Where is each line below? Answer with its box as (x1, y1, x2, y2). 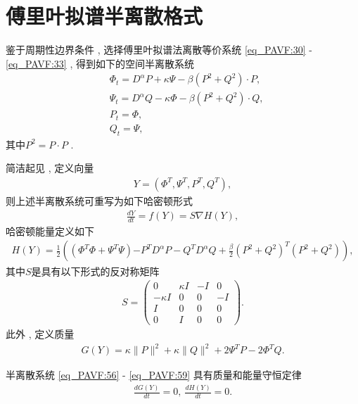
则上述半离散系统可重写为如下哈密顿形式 (6, 193, 193, 208)
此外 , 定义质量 (6, 327, 75, 341)
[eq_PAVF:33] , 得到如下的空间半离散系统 (6, 56, 194, 70)
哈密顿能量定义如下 (6, 223, 94, 238)
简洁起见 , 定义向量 (6, 160, 94, 175)
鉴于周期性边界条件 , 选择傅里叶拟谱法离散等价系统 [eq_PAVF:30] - (6, 42, 312, 57)
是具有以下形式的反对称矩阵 (31, 263, 160, 278)
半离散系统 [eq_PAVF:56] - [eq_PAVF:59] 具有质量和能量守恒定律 (6, 367, 302, 382)
